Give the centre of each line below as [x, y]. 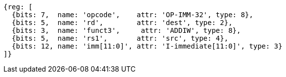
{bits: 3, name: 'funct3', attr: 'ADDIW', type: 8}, [126, 30]
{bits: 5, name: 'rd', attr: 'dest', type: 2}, [122, 23]
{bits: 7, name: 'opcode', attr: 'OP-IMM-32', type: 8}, [132, 15]
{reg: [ [18, 7]
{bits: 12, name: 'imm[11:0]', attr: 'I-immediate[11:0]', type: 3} [147, 46]
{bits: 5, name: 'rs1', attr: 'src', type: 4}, [120, 38]
